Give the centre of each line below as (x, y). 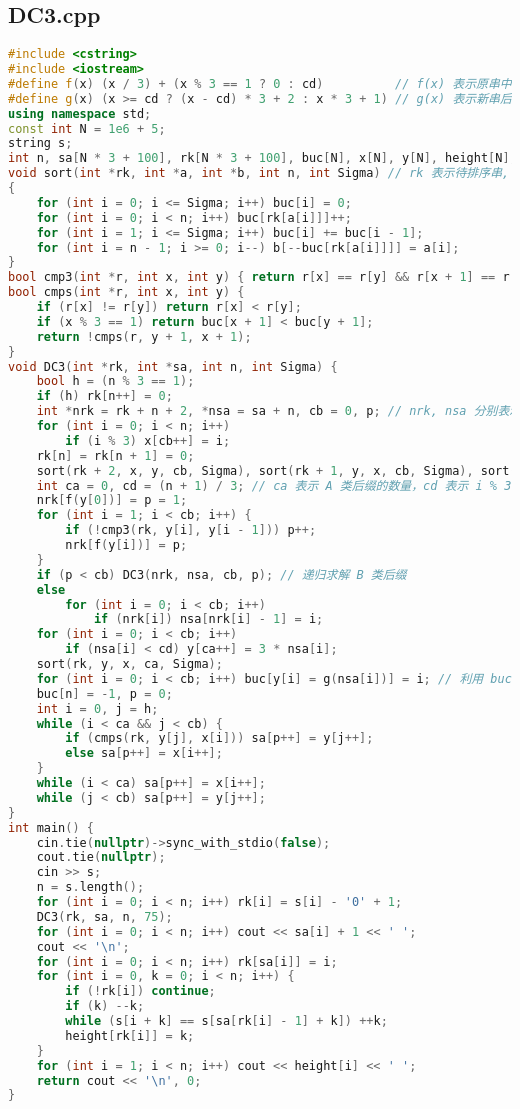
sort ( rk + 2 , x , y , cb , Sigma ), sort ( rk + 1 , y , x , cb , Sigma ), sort (273, 470)
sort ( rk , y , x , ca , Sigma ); (129, 664)
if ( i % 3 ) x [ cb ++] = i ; (148, 440)
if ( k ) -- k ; (105, 1006)
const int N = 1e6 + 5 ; (87, 128)
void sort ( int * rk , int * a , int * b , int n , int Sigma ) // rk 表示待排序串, (259, 173)
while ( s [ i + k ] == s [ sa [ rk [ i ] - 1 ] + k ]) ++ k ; (226, 1021)
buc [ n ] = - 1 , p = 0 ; (104, 693)
